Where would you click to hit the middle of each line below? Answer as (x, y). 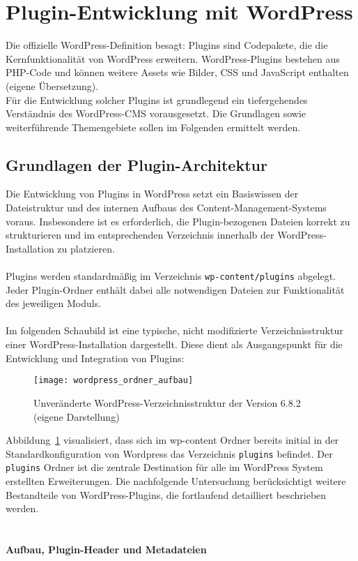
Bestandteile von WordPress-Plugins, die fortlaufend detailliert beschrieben (166, 494)
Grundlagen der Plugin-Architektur (137, 164)
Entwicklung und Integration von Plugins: (95, 358)
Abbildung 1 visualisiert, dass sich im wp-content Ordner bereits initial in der (172, 440)
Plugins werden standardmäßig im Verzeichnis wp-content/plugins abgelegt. (171, 276)
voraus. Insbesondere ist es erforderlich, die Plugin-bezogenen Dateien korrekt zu (178, 221)
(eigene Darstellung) (77, 416)
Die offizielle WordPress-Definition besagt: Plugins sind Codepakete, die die (167, 45)
